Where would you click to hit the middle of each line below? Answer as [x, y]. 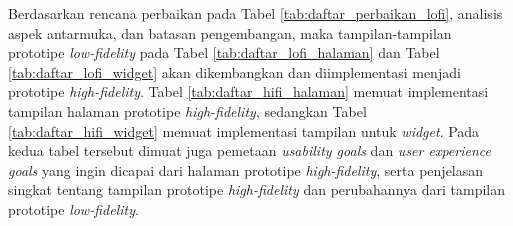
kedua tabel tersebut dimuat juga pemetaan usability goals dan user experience [249, 150]
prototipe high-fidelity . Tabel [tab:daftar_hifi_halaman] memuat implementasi [248, 91]
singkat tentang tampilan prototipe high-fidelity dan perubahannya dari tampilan [256, 189]
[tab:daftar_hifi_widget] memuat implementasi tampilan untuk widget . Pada [244, 130]
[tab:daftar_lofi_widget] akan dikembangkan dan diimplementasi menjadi [234, 71]
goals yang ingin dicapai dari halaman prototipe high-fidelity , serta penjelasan [246, 169]
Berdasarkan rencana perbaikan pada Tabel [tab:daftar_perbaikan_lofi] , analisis [255, 13]
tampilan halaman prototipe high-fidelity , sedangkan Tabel [187, 110]
